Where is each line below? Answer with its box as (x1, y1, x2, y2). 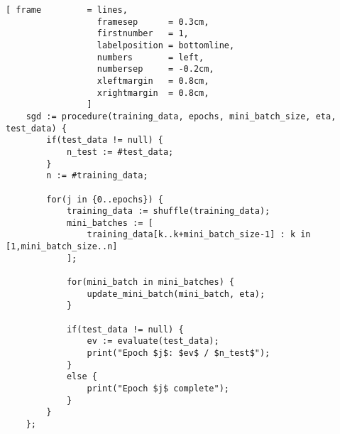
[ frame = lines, (6, 5, 128, 15)
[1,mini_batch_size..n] (6, 242, 118, 252)
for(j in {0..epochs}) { (46, 194, 163, 205)
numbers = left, (97, 52, 204, 63)
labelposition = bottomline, (97, 40, 235, 50)
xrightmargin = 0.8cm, (97, 87, 209, 98)
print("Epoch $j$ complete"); (87, 384, 229, 394)
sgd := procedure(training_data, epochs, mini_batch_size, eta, (26, 111, 336, 121)
